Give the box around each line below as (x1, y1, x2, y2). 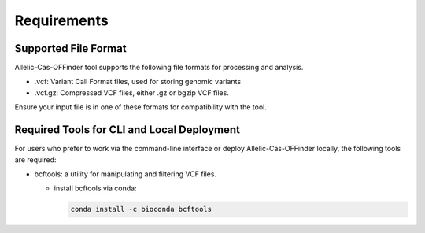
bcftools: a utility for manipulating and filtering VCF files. (34, 169, 216, 179)
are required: (14, 154, 57, 165)
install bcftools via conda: (54, 183, 137, 193)
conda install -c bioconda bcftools (70, 205, 213, 214)
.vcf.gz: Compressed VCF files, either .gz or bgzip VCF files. (34, 87, 230, 98)
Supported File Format (14, 42, 127, 55)
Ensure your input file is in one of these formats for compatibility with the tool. (14, 102, 267, 112)
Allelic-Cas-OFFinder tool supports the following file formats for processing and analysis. (14, 63, 304, 72)
